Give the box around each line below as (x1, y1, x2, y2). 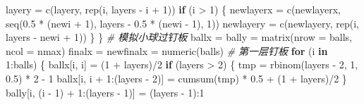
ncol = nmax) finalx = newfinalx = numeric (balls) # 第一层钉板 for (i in (6, 43, 328, 58)
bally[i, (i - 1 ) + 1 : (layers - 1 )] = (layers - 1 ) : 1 (6, 85, 205, 99)
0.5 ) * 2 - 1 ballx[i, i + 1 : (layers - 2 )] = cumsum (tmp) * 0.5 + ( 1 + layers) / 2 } (6, 70, 347, 85)
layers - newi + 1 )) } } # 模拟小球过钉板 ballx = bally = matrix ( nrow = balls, (6, 30, 352, 44)
